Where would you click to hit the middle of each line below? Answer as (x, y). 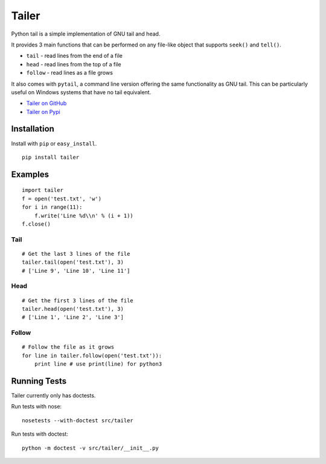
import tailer (43, 190)
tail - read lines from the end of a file (75, 56)
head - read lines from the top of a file (74, 64)
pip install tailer (51, 157)
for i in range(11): (52, 207)
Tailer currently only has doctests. (53, 396)
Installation (33, 129)
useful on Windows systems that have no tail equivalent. (81, 92)
